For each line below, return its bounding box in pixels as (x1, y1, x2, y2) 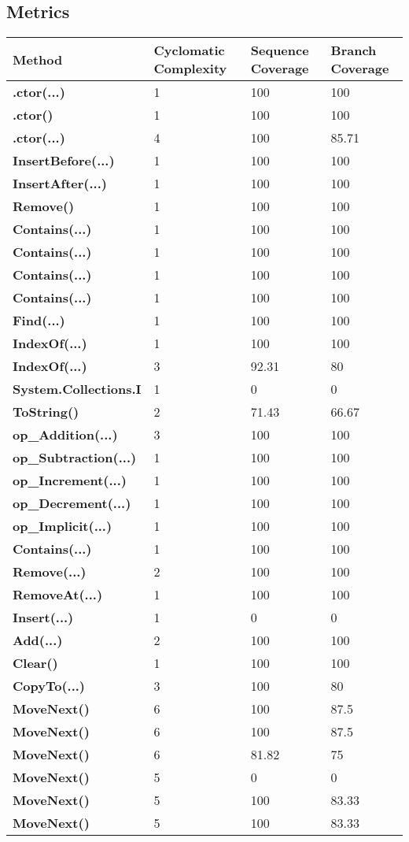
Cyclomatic (153, 41, 225, 60)
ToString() (13, 402, 79, 421)
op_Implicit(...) (13, 517, 112, 536)
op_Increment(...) (13, 471, 127, 490)
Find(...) (13, 311, 65, 330)
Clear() (13, 654, 58, 673)
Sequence (250, 41, 309, 60)
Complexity (153, 59, 227, 78)
